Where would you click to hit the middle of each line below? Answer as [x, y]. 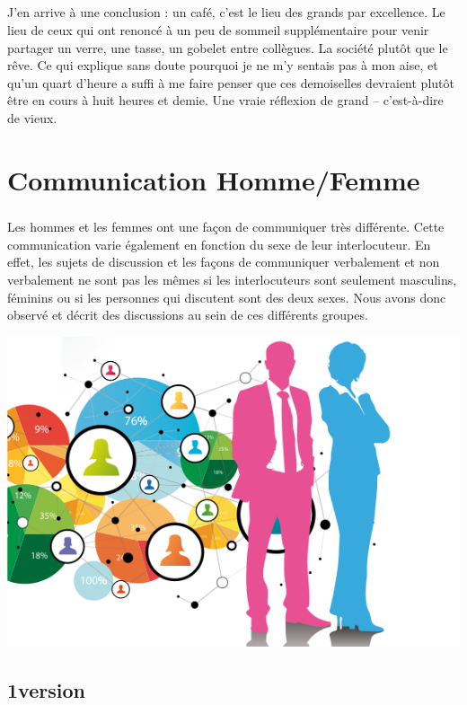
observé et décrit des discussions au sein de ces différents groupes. [188, 315]
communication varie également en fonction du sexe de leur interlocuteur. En [219, 244]
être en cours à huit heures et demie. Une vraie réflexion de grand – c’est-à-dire [225, 100]
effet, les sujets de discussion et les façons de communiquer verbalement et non [224, 262]
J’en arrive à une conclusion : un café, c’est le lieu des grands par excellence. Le [226, 12]
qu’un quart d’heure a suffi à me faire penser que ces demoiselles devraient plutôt [231, 82]
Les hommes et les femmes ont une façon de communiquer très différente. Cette [226, 227]
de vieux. [32, 117]
